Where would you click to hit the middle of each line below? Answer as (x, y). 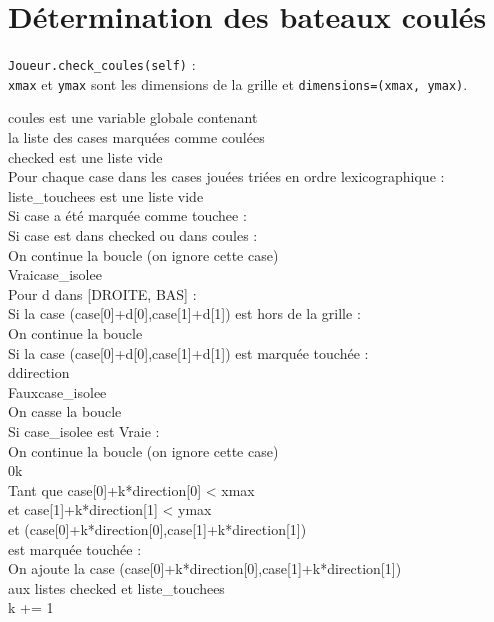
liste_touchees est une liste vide (106, 195)
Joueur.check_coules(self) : (102, 64)
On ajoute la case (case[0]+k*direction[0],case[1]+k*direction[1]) (205, 568)
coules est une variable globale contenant (133, 117)
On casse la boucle (65, 411)
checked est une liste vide (85, 156)
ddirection (39, 372)
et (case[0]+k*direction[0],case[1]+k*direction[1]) (157, 528)
